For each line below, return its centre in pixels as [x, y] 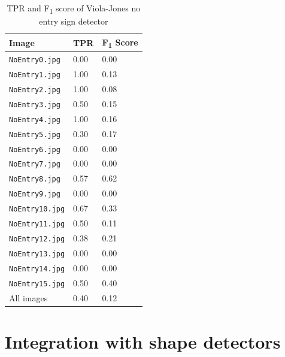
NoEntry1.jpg [35, 75]
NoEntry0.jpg [35, 60]
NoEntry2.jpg [35, 90]
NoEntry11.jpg [37, 224]
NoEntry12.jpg [37, 239]
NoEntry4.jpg [35, 119]
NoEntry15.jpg [37, 284]
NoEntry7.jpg [35, 164]
